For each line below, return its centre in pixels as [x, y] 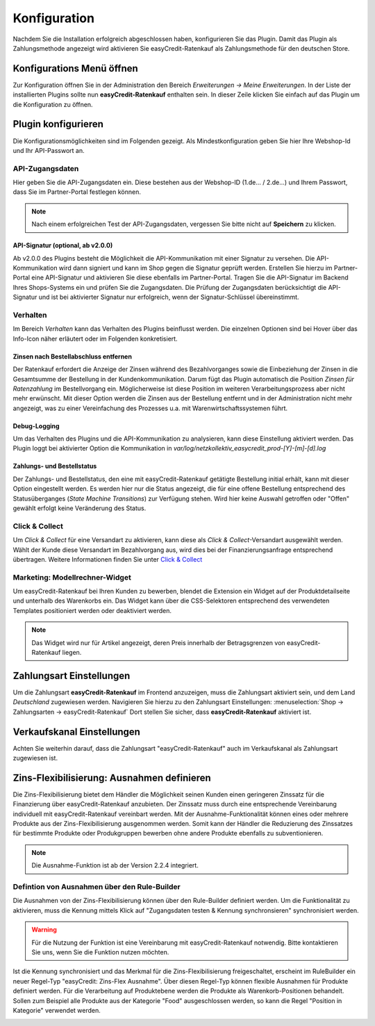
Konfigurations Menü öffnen [75, 68]
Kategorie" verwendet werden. [57, 1010]
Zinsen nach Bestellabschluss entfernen [72, 356]
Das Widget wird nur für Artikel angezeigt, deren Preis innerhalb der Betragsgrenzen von [158, 642]
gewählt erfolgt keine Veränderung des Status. [80, 508]
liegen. [72, 653]
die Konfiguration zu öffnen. [53, 104]
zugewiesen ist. [35, 758]
